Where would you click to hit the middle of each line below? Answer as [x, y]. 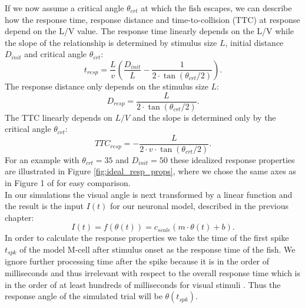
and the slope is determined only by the [204, 117]
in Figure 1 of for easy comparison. [68, 183]
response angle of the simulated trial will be [84, 296]
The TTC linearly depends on [59, 117]
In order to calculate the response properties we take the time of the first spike [147, 238]
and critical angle [56, 54]
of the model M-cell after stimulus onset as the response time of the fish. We [158, 249]
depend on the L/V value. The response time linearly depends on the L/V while [150, 31]
